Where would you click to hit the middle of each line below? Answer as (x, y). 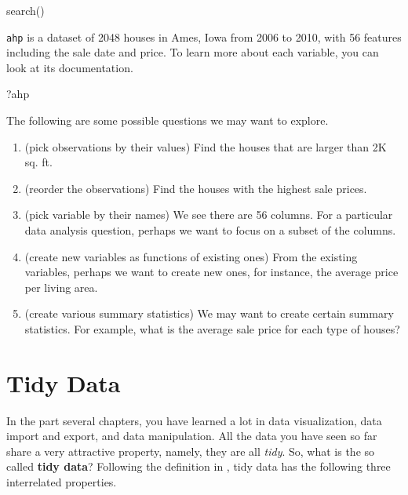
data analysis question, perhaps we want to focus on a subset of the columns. (210, 230)
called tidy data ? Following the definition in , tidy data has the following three (199, 466)
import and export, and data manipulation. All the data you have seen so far (192, 436)
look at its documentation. (70, 67)
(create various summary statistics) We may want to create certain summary (209, 313)
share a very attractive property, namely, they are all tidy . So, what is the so (191, 451)
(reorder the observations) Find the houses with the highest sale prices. (196, 188)
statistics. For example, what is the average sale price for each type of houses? (212, 328)
